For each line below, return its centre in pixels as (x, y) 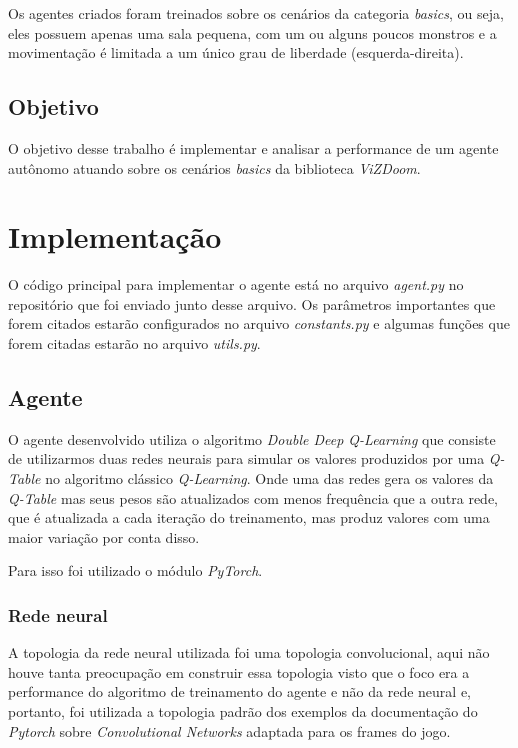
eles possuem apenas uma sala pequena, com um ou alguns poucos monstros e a (252, 32)
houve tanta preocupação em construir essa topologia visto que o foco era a (239, 671)
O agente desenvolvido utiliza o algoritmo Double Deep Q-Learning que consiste (252, 438)
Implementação (115, 236)
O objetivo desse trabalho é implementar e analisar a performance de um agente (253, 147)
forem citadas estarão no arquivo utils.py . (134, 343)
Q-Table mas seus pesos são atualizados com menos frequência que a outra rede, (253, 497)
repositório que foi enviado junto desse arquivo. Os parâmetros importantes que (252, 303)
